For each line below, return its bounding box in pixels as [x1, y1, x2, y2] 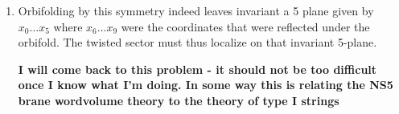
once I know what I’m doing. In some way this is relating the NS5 [18, 76, 393, 93]
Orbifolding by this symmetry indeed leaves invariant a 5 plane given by [18, 2, 374, 18]
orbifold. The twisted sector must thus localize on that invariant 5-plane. [18, 34, 377, 51]
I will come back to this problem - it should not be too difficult [18, 60, 377, 77]
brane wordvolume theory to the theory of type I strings [18, 92, 339, 108]
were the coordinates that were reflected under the [121, 18, 370, 35]
